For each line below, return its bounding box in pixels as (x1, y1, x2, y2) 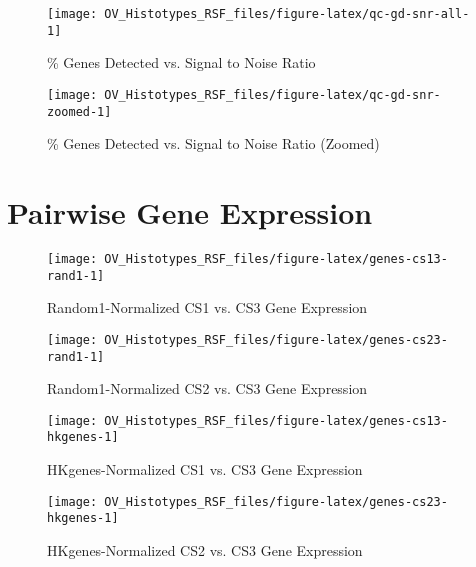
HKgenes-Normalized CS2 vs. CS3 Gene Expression (47, 539, 363, 560)
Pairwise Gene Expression (7, 192, 373, 232)
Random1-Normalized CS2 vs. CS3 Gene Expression (47, 378, 368, 399)
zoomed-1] (47, 104, 112, 119)
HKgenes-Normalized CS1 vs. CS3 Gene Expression (47, 459, 363, 480)
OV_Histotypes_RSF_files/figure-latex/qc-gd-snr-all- (104, 7, 470, 21)
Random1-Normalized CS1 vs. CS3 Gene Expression (47, 297, 368, 318)
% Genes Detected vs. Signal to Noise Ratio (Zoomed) (47, 133, 380, 154)
